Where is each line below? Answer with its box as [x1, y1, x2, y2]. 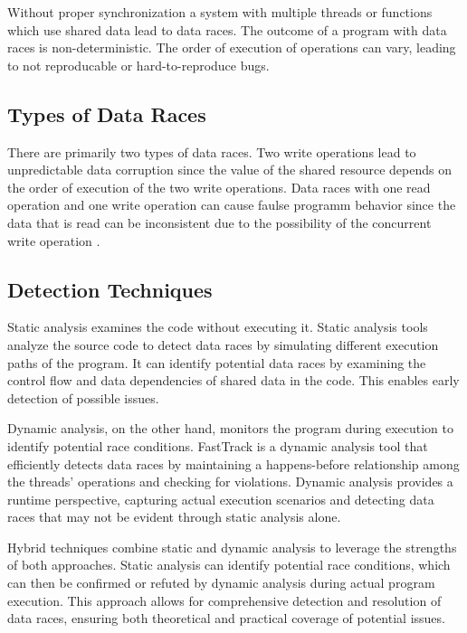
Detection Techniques [7, 275, 213, 303]
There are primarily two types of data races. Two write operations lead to [7, 142, 416, 161]
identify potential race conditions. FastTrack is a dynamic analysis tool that [7, 436, 428, 455]
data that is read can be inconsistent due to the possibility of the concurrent [7, 213, 432, 231]
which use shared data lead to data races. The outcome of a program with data [7, 20, 447, 39]
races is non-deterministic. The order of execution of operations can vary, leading [7, 38, 456, 57]
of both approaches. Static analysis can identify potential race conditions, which [7, 555, 451, 574]
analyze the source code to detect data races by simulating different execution [7, 335, 439, 354]
